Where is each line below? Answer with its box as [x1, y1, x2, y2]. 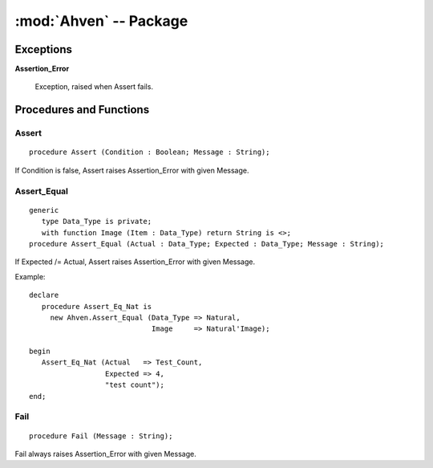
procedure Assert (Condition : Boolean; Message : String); [29, 148, 270, 157]
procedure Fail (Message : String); [29, 431, 173, 441]
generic [29, 206, 59, 214]
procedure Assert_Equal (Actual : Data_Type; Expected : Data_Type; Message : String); [29, 239, 385, 248]
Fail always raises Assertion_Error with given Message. [14, 449, 196, 458]
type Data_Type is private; [41, 217, 152, 226]
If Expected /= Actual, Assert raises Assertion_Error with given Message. [14, 257, 256, 267]
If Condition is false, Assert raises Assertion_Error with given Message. [14, 165, 249, 175]
